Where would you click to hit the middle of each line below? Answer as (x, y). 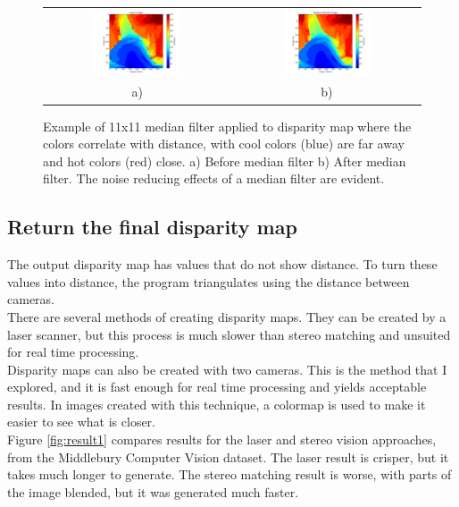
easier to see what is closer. (81, 422)
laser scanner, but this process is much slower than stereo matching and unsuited (229, 334)
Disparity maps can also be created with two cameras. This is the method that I (227, 369)
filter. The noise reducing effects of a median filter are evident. (214, 178)
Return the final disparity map (152, 227)
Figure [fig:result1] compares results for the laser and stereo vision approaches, (222, 439)
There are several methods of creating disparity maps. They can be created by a (227, 316)
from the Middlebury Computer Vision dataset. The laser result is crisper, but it (228, 456)
